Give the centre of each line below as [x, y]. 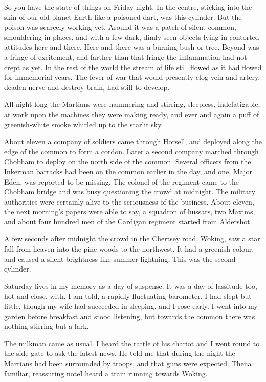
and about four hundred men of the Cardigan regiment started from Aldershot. [128, 221]
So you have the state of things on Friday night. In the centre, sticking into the [128, 7]
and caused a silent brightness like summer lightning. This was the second [120, 259]
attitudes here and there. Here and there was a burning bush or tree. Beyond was [132, 47]
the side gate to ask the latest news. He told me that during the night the [120, 353]
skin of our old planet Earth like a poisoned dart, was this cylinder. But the [123, 17]
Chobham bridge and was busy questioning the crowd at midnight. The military [130, 192]
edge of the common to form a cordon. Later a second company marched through [131, 151]
